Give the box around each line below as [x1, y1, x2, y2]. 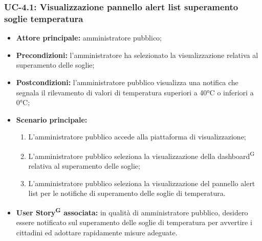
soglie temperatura [4, 12, 83, 25]
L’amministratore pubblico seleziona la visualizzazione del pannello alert [28, 177, 255, 188]
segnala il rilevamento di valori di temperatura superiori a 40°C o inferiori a [16, 87, 254, 97]
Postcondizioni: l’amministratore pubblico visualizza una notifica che [16, 76, 238, 87]
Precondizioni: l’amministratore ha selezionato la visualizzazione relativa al [16, 49, 258, 60]
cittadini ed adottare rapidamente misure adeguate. [16, 227, 178, 237]
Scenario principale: [16, 114, 88, 125]
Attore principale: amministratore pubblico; [16, 32, 162, 43]
